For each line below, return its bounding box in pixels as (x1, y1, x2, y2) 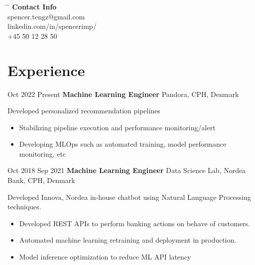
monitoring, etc (19, 148, 66, 159)
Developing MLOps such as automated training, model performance (19, 139, 227, 149)
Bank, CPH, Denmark (7, 175, 75, 185)
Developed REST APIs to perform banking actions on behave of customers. (19, 218, 250, 228)
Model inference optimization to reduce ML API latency (19, 252, 191, 262)
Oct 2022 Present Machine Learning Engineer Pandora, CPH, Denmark (7, 88, 239, 99)
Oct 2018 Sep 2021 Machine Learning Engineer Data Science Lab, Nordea (7, 165, 246, 176)
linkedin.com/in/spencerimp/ (7, 21, 97, 31)
